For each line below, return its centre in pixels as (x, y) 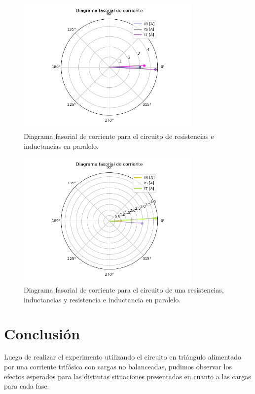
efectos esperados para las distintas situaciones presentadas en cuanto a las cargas (127, 376)
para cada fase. (27, 386)
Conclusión (42, 333)
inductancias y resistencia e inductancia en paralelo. (102, 299)
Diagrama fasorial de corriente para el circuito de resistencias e (119, 136)
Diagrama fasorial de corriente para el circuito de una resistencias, (124, 290)
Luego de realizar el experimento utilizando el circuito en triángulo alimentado (123, 357)
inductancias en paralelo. (61, 146)
